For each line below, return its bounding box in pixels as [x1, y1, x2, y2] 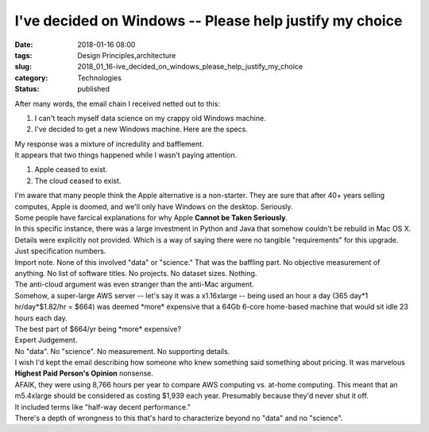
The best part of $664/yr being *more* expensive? [14, 324, 182, 333]
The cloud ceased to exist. [34, 176, 122, 185]
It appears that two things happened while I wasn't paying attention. [14, 150, 238, 160]
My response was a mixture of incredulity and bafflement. [14, 139, 204, 149]
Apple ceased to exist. [34, 165, 108, 174]
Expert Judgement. [14, 335, 78, 345]
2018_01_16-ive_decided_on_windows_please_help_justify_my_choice [77, 62, 303, 72]
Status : [14, 84, 40, 94]
